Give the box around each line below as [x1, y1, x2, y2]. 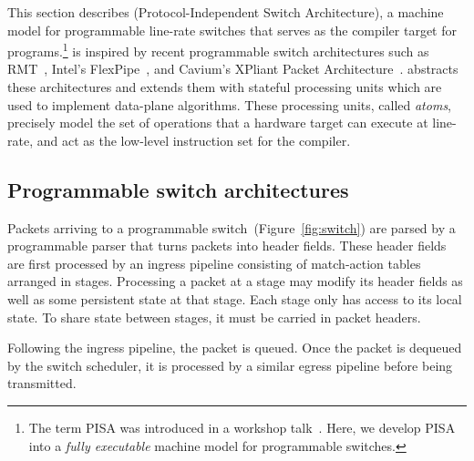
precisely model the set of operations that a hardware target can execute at [7, 113, 428, 132]
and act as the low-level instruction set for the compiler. [36, 130, 351, 149]
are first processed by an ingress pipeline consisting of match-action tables [7, 253, 421, 272]
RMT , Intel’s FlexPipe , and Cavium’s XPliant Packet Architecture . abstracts [7, 59, 459, 78]
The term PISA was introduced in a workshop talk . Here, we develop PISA [28, 417, 456, 436]
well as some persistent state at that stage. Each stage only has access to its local [7, 289, 462, 308]
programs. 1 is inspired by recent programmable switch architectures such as [7, 39, 429, 60]
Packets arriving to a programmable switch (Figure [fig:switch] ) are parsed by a [7, 218, 456, 237]
